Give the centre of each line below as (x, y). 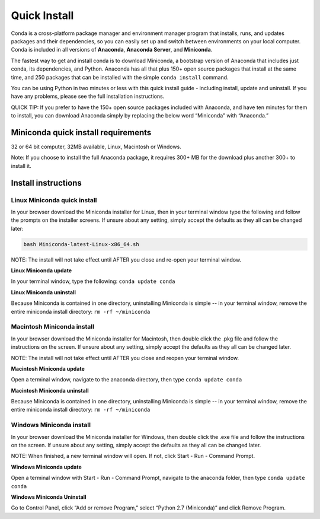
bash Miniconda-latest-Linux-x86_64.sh (81, 244)
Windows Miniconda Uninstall (49, 497)
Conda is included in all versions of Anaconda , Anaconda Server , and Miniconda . (112, 50)
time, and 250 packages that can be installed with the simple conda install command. (120, 77)
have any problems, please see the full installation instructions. (88, 96)
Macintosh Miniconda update (48, 368)
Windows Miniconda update (47, 467)
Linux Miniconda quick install (54, 200)
